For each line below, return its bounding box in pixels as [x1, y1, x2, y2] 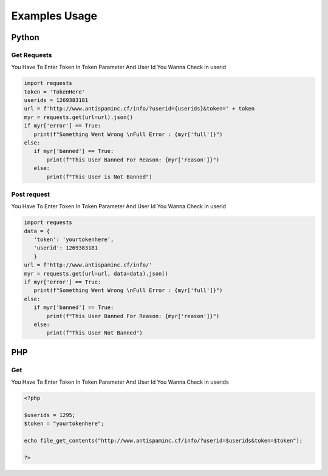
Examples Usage [11, 9, 98, 22]
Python [11, 32, 39, 42]
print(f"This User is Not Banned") [46, 173, 152, 180]
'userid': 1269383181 [33, 245, 98, 251]
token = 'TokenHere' [24, 88, 85, 95]
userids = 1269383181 [24, 97, 89, 104]
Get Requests [11, 50, 52, 59]
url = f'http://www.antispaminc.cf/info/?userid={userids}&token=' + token [24, 105, 255, 112]
